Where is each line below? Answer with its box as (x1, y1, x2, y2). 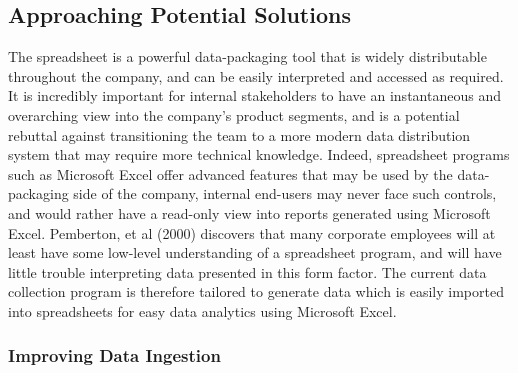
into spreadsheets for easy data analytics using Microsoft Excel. (8, 300, 397, 321)
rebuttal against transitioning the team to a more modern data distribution (8, 124, 471, 145)
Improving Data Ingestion (8, 343, 221, 368)
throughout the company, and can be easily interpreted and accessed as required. (8, 65, 504, 86)
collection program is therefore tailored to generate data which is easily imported (8, 281, 504, 302)
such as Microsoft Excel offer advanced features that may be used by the (8, 163, 453, 184)
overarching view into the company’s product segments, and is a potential (8, 104, 460, 125)
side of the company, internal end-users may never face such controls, (73, 183, 497, 204)
